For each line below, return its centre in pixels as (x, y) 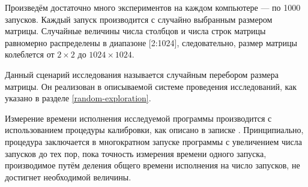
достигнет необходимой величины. (68, 177)
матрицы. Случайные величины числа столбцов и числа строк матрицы (135, 31)
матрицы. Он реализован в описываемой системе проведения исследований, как (151, 86)
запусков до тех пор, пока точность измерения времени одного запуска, (136, 153)
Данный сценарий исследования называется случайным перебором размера (142, 74)
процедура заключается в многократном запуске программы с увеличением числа (153, 141)
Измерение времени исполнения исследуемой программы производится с (138, 118)
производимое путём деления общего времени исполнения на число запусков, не (152, 165)
